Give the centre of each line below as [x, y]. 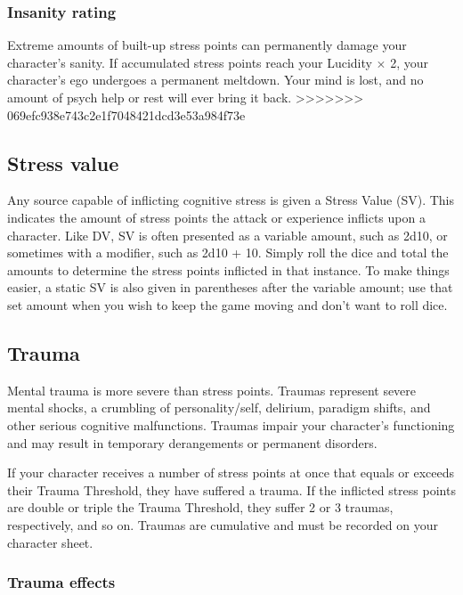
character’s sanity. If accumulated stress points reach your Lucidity [190, 62]
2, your [410, 62]
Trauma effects [61, 582]
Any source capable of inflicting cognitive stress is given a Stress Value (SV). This [231, 200]
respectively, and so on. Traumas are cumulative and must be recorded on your [223, 524]
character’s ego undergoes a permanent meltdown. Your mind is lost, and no [215, 80]
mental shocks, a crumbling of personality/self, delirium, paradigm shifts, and [219, 408]
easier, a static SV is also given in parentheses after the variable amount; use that [230, 287]
